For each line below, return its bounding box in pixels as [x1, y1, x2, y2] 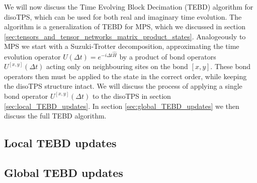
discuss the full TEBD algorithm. [4, 110, 107, 121]
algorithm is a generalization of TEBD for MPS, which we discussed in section [4, 21, 245, 32]
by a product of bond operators [119, 51, 216, 62]
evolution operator [4, 51, 61, 62]
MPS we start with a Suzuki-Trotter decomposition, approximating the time [4, 41, 239, 51]
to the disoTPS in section [92, 90, 171, 101]
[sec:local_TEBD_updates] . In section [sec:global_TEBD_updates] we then [4, 100, 239, 111]
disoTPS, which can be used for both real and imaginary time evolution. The [4, 11, 242, 22]
